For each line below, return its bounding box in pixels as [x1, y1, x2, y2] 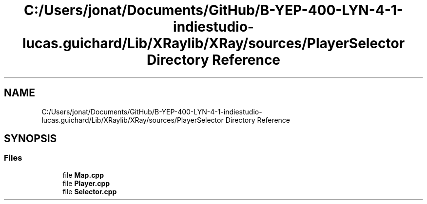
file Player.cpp [62, 179, 110, 187]
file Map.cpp [62, 170, 104, 179]
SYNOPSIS [4, 132, 57, 145]
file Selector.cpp [62, 187, 117, 196]
